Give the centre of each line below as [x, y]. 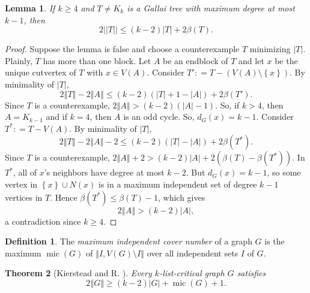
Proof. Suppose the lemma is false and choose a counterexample [122, 49]
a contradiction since [43, 221]
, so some [284, 172]
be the [286, 60]
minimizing [270, 49]
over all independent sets [193, 253]
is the [275, 241]
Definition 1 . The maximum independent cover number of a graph [129, 241]
